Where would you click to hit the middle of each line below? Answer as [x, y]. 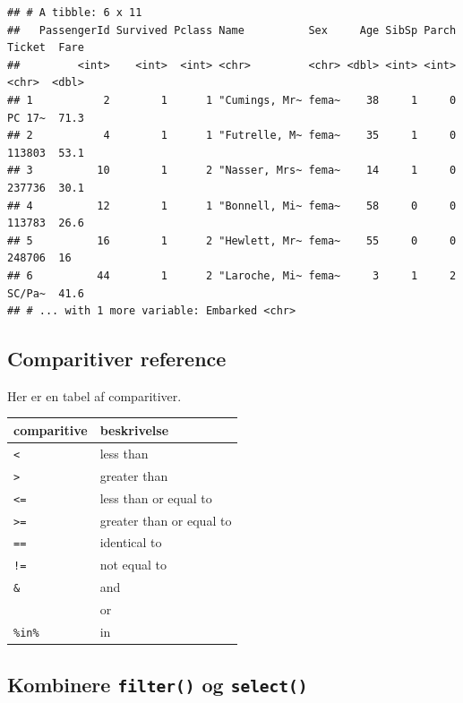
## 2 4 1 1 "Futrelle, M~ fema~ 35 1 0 [232, 136]
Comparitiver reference [117, 359]
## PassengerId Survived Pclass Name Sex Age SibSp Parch [232, 30]
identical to [131, 542]
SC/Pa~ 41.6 [46, 293]
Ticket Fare [46, 48]
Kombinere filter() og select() [158, 684]
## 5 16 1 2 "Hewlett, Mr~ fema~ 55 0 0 [232, 240]
